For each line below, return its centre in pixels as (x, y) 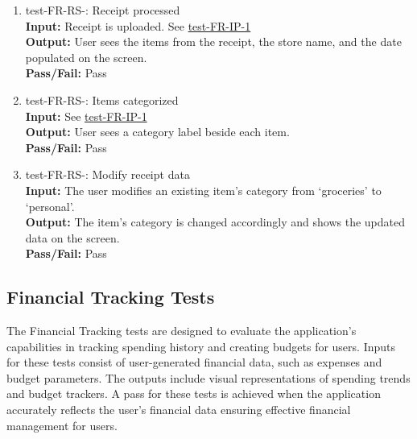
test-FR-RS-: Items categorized (102, 99)
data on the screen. (72, 237)
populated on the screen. (86, 57)
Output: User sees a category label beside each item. (157, 132)
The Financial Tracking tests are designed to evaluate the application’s (182, 331)
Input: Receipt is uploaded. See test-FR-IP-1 (138, 25)
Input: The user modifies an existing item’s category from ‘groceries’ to (203, 190)
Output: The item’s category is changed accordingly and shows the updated (215, 222)
